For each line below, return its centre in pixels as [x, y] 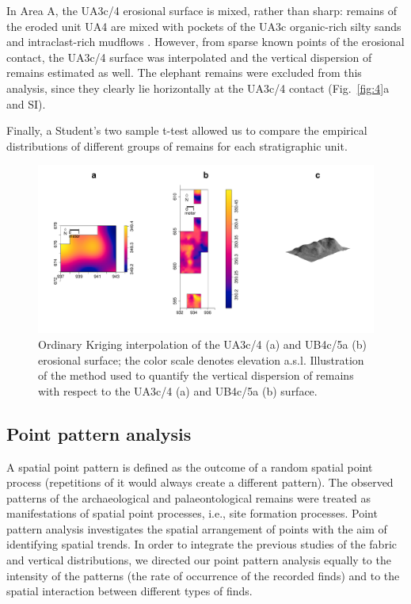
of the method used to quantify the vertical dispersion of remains [196, 375]
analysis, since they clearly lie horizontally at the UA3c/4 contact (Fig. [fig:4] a [198, 88]
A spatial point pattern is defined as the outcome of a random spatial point [190, 466]
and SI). [26, 103]
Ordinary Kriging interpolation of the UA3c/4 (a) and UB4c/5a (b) [202, 344]
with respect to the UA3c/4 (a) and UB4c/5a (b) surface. [178, 390]
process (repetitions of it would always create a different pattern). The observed [200, 482]
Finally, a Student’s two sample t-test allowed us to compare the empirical [187, 130]
